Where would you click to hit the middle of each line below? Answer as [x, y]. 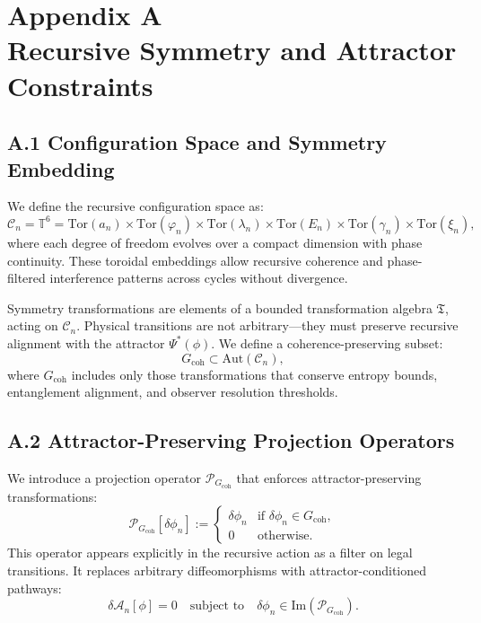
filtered [26, 278]
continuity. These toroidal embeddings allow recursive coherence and [195, 260]
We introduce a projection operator [105, 477]
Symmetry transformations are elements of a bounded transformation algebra [220, 307]
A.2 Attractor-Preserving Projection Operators [231, 440]
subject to [217, 606]
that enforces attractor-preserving [329, 477]
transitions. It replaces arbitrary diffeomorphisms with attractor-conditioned [217, 570]
